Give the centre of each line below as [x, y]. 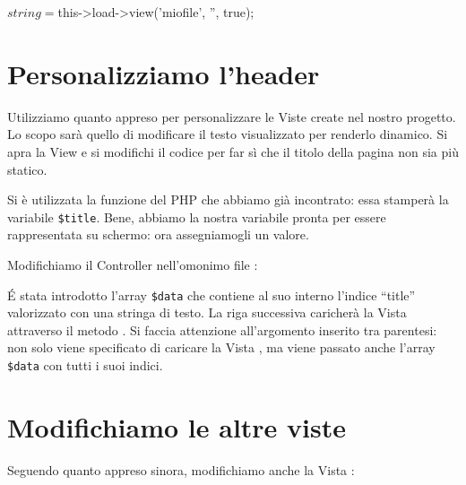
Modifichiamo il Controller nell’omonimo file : [133, 264]
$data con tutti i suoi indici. [85, 364]
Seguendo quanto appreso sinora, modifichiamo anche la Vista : [181, 469]
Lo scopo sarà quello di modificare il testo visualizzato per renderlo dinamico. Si [228, 134]
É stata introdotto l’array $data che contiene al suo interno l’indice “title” [211, 294]
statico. [27, 169]
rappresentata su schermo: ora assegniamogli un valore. [158, 234]
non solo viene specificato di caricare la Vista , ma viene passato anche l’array [221, 347]
